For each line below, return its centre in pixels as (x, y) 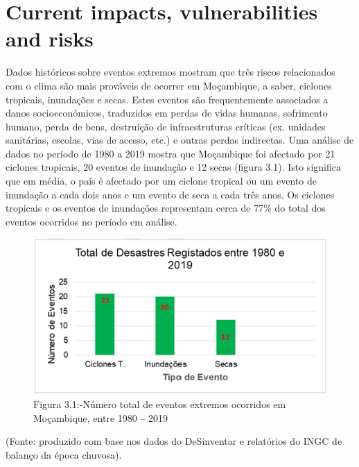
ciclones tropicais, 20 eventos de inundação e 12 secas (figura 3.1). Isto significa (173, 167)
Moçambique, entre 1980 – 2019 (101, 417)
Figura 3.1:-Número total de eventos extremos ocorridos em (160, 404)
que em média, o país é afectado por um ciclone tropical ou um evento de (161, 181)
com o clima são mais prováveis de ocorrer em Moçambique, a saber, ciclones (169, 85)
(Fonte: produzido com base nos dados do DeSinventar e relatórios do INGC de (174, 441)
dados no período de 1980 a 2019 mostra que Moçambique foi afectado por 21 (170, 153)
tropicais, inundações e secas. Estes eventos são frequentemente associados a (167, 99)
